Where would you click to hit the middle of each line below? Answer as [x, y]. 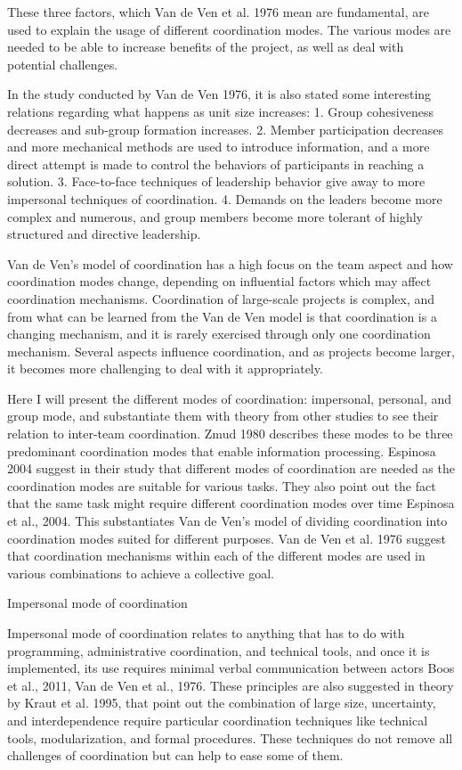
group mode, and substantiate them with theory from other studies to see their [223, 416]
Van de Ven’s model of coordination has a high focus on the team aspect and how [230, 263]
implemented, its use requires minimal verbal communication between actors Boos [231, 668]
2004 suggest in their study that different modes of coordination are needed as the [231, 468]
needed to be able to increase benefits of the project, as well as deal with [206, 47]
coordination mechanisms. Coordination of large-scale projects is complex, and [221, 298]
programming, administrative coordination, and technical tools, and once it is [219, 650]
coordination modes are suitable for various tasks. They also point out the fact [222, 485]
